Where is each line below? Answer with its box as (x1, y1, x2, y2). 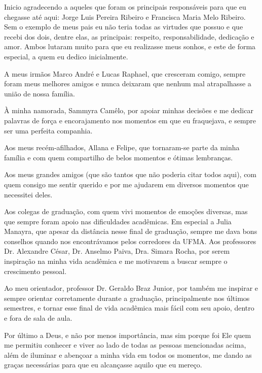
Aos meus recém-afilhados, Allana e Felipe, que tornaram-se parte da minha (4, 142, 240, 153)
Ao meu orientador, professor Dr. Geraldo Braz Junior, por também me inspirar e (4, 283, 258, 293)
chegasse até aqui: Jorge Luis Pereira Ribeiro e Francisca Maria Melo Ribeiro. (4, 11, 246, 22)
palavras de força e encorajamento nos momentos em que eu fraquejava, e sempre (4, 115, 256, 125)
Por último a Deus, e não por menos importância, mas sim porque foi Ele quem (4, 329, 251, 340)
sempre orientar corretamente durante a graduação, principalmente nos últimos (4, 292, 250, 303)
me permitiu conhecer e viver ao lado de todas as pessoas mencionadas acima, (4, 340, 246, 350)
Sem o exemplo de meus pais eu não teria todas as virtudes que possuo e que (4, 21, 243, 32)
